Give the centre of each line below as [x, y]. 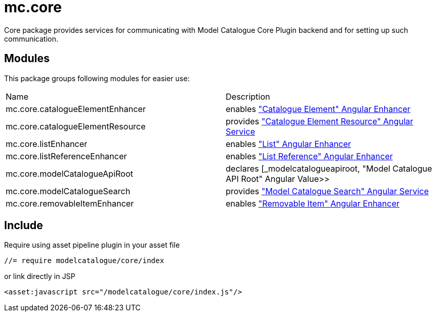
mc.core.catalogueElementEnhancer [76, 109]
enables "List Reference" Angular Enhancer [309, 156]
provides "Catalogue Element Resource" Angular [320, 121]
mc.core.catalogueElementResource [76, 126]
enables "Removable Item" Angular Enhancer [313, 203]
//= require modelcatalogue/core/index [84, 261]
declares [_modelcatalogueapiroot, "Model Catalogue [329, 168]
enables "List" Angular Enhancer [289, 144]
